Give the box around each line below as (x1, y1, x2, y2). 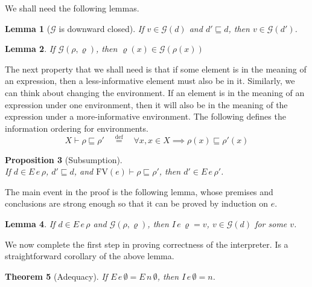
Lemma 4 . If (5, 217, 56, 230)
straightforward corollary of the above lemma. (5, 250, 174, 262)
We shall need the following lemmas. (5, 2, 139, 14)
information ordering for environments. (5, 121, 148, 134)
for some (255, 217, 287, 230)
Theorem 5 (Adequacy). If (5, 269, 108, 282)
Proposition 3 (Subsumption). (5, 153, 123, 166)
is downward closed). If (59, 22, 144, 34)
